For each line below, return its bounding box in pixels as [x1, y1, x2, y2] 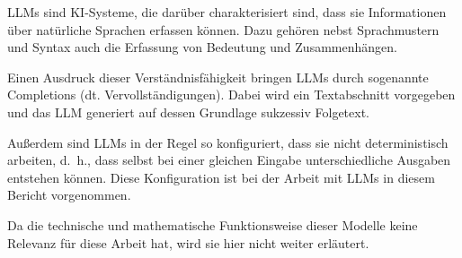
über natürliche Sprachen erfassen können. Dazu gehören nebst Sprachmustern [7, 20, 440, 39]
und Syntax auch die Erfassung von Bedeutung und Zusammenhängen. [7, 38, 397, 56]
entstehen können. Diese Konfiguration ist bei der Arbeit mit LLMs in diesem [7, 168, 435, 186]
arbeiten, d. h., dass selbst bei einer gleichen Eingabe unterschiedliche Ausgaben [7, 150, 451, 169]
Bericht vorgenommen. [7, 185, 131, 204]
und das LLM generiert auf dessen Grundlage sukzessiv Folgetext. [7, 102, 370, 121]
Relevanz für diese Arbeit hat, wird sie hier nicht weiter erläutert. [7, 233, 369, 252]
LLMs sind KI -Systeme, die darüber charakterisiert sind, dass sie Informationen [7, 3, 447, 21]
